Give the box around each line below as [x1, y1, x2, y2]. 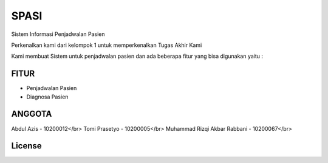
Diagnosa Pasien [26, 93, 69, 100]
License [11, 140, 42, 151]
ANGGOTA [11, 109, 52, 119]
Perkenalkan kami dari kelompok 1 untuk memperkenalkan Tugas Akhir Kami [11, 41, 202, 49]
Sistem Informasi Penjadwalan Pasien [11, 30, 106, 38]
